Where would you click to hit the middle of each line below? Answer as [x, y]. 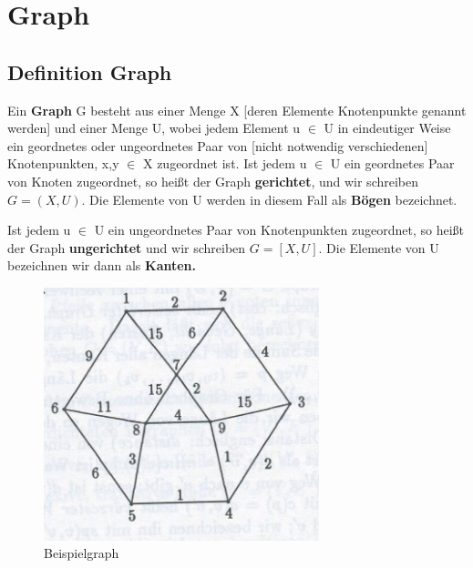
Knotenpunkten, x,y [63, 163]
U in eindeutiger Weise [387, 128]
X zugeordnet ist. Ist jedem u [225, 163]
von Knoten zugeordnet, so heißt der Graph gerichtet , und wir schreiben [213, 181]
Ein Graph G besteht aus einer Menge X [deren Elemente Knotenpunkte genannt [237, 110]
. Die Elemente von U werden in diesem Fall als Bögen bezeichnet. [269, 199]
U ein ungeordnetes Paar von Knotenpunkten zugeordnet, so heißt [279, 230]
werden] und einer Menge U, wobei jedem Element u [154, 128]
